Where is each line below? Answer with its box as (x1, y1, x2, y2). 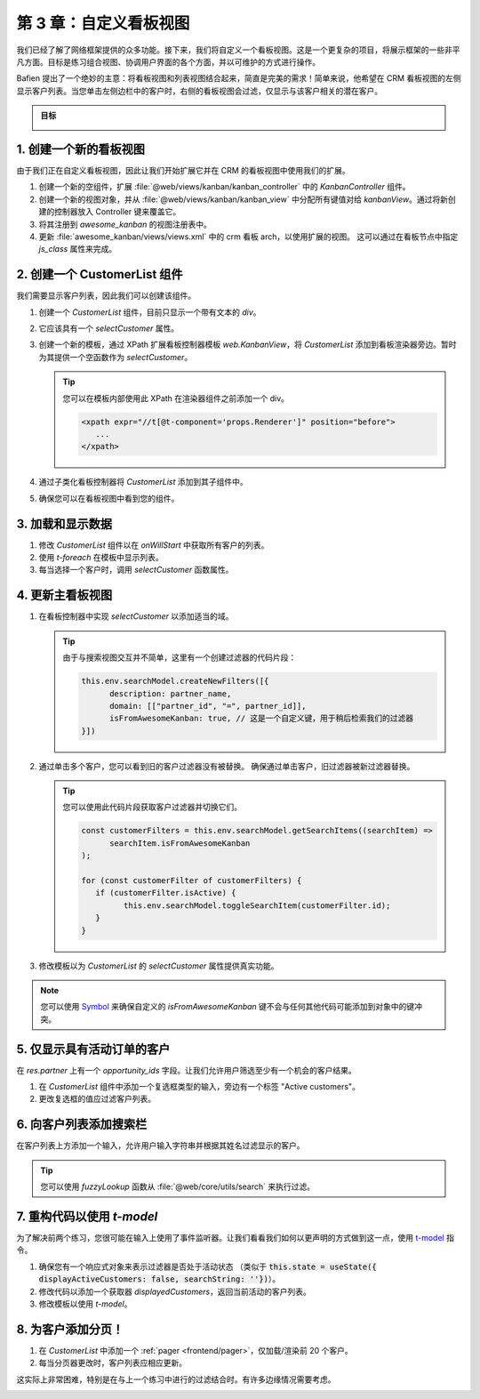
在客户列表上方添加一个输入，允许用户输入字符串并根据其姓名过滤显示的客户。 (16, 1140, 305, 1151)
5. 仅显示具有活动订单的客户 (16, 1041, 171, 1057)
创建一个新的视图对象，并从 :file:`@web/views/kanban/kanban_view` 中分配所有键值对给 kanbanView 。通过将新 (38, 194, 449, 205)
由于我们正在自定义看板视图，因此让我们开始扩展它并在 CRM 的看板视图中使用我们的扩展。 (16, 165, 350, 176)
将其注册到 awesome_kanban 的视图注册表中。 (38, 219, 212, 229)
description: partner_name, (109, 688, 232, 698)
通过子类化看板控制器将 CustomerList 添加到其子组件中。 (38, 477, 248, 487)
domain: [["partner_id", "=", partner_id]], (109, 701, 307, 711)
